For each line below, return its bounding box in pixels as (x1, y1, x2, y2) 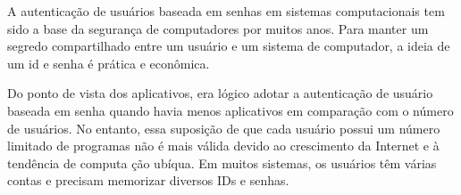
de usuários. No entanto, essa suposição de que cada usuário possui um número (7, 118, 440, 137)
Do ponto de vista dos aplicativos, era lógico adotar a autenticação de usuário (7, 84, 433, 102)
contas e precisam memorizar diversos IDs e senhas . (7, 171, 289, 190)
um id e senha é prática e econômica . (7, 53, 210, 72)
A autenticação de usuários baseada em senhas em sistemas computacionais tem (7, 2, 445, 20)
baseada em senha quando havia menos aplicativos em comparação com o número (7, 101, 454, 119)
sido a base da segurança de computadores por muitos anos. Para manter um (7, 19, 429, 37)
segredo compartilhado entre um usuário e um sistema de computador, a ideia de (7, 37, 450, 55)
